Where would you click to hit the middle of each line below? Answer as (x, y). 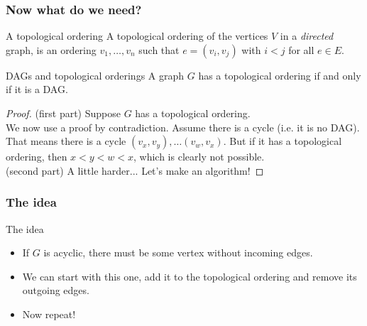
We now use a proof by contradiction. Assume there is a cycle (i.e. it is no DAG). (183, 127)
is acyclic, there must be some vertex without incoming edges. (178, 252)
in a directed (307, 36)
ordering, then (37, 157)
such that (159, 49)
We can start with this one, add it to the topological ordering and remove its (190, 276)
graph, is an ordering (51, 49)
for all (301, 49)
